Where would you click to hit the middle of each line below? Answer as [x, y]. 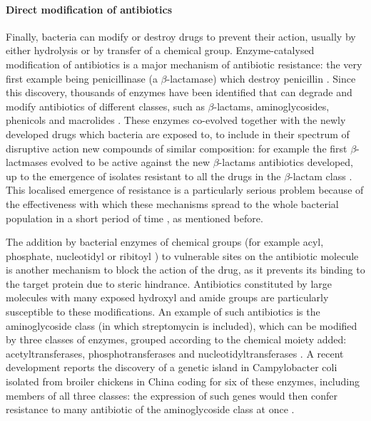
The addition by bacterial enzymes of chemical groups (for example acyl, [165, 242]
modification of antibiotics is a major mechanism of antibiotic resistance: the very [184, 64]
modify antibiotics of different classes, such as [105, 106]
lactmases [27, 162]
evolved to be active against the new [131, 162]
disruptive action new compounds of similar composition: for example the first [177, 148]
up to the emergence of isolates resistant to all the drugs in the [143, 176]
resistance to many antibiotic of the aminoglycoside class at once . [150, 409]
